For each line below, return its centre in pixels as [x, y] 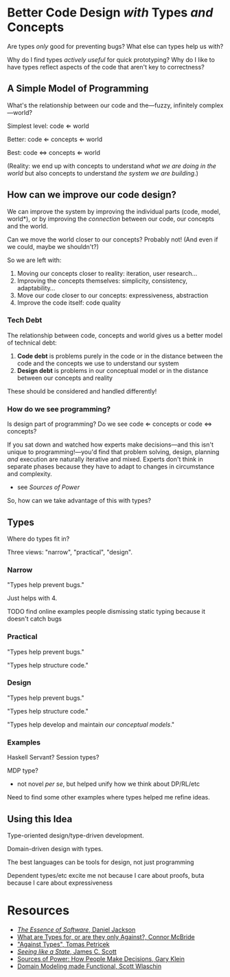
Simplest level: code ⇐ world [48, 126]
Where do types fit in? [38, 539]
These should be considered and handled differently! [82, 391]
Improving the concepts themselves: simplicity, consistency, [102, 281]
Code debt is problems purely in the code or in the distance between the [120, 356]
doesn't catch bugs [34, 619]
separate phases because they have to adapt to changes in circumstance [111, 466]
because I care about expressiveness [60, 883]
